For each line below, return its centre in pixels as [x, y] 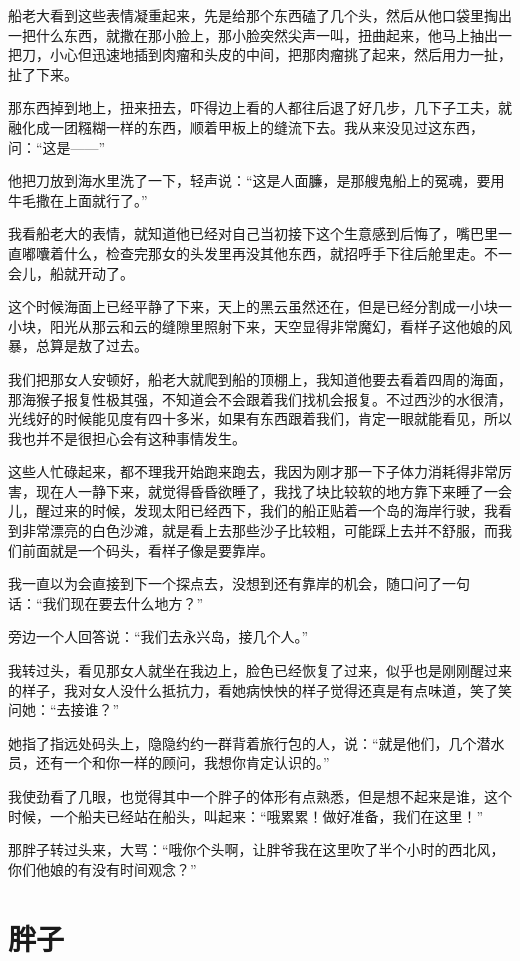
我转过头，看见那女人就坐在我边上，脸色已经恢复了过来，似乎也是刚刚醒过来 [260, 670]
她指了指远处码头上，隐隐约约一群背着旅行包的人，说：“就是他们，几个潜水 [256, 742]
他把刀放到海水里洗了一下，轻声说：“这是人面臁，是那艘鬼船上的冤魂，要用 [256, 180]
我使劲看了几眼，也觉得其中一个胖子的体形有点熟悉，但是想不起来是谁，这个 [260, 796]
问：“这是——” [57, 146]
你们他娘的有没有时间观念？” [102, 868]
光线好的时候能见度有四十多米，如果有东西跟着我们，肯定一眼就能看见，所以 [260, 418]
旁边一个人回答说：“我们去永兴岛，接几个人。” [158, 636]
